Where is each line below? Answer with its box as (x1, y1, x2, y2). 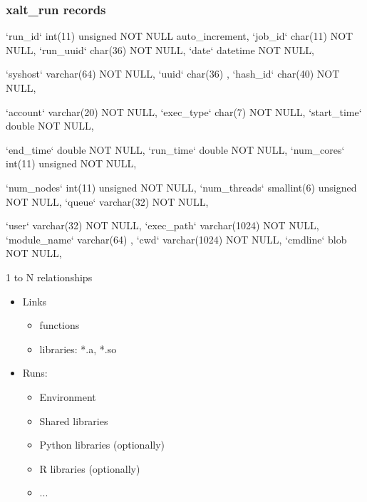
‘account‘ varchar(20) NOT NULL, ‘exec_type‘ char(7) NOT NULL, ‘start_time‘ (6, 104, 362, 119)
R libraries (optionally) (39, 461, 140, 476)
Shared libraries (39, 413, 108, 428)
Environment (39, 389, 96, 404)
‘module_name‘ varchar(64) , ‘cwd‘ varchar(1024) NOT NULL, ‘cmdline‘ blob (6, 231, 347, 246)
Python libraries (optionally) (39, 437, 165, 452)
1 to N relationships (6, 269, 93, 284)
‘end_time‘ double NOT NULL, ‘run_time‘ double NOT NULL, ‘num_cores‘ (6, 142, 345, 157)
